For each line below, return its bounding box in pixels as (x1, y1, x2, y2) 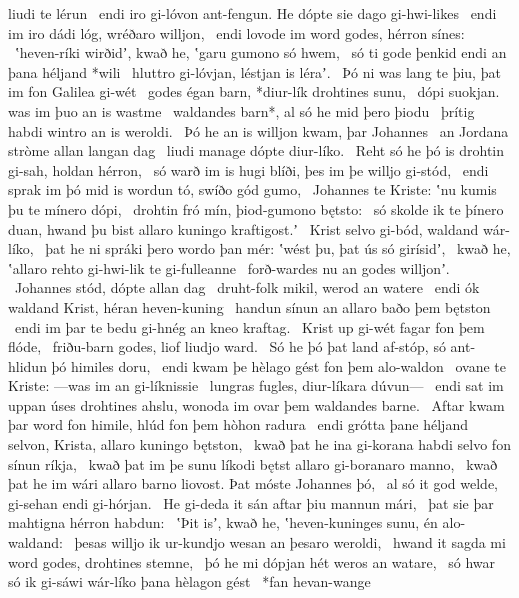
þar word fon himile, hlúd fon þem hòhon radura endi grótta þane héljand (8, 414, 468, 435)
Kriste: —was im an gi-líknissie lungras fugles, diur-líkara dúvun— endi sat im (8, 375, 504, 396)
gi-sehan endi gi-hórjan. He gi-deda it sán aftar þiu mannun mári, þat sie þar (8, 492, 494, 513)
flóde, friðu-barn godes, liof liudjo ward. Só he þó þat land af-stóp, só (8, 336, 446, 357)
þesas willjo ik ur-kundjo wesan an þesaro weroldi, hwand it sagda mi (74, 532, 506, 553)
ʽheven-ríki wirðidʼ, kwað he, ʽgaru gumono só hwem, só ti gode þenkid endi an (14, 42, 507, 63)
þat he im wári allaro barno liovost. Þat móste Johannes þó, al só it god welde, (8, 473, 499, 494)
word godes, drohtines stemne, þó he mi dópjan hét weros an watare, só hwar (8, 551, 496, 572)
